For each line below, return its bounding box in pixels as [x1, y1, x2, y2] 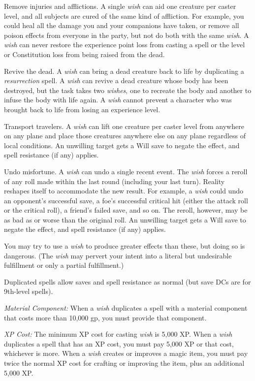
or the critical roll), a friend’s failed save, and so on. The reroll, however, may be [4, 205, 248, 215]
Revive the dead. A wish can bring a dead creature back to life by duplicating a [4, 65, 244, 76]
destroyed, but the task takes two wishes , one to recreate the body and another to [4, 85, 252, 95]
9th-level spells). [4, 286, 53, 296]
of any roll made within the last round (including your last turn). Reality [4, 176, 225, 186]
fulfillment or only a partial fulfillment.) [4, 260, 124, 270]
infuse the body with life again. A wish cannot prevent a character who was [4, 95, 232, 105]
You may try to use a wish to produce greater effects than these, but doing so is [4, 241, 245, 251]
